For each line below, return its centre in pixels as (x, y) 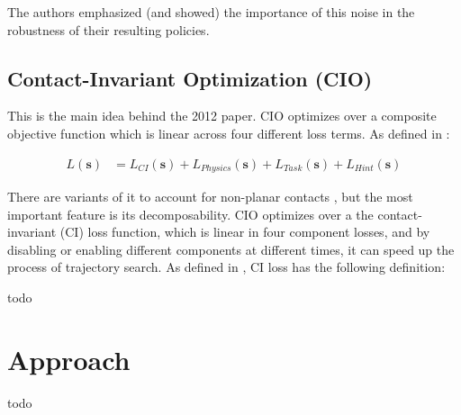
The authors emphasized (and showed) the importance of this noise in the (211, 12)
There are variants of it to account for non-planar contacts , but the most (210, 197)
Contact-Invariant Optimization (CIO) (190, 78)
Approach (69, 359)
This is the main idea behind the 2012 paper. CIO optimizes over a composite (222, 116)
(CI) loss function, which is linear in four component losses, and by (245, 232)
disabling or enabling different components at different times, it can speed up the (231, 249)
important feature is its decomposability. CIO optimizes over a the (190, 214)
